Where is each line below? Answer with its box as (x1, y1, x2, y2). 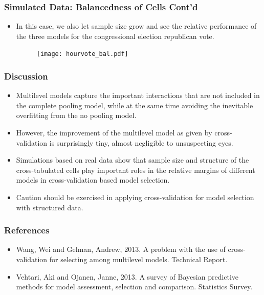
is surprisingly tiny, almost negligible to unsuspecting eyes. (49, 137, 233, 148)
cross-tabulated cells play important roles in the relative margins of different (16, 164, 255, 175)
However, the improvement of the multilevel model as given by (16, 127, 212, 138)
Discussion (4, 69, 48, 82)
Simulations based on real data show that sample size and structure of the (16, 154, 249, 165)
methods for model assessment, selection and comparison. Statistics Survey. (16, 281, 253, 292)
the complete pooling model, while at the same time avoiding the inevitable (16, 100, 253, 110)
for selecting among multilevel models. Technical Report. (49, 254, 228, 265)
